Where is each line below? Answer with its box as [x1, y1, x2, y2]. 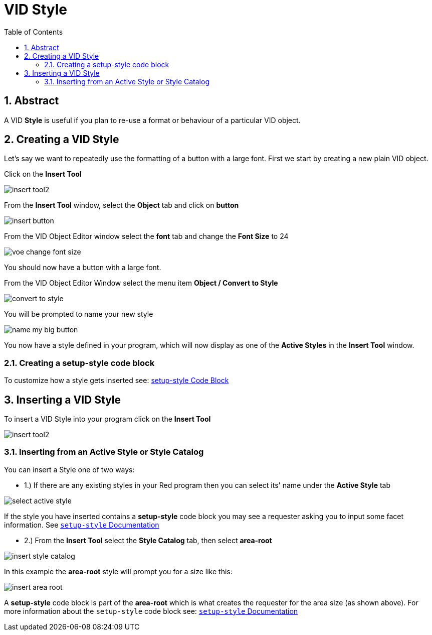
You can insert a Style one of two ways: [4, 465, 135, 474]
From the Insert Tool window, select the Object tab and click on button [4, 201, 239, 210]
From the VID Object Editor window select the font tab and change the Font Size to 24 [4, 232, 289, 241]
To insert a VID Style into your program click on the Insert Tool [4, 415, 211, 424]
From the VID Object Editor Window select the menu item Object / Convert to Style [4, 279, 278, 288]
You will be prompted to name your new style [4, 310, 153, 319]
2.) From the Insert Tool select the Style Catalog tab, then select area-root [24, 536, 272, 545]
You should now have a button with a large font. [4, 263, 161, 272]
